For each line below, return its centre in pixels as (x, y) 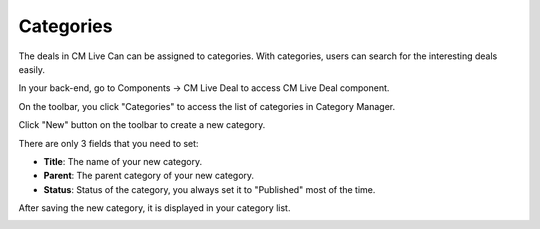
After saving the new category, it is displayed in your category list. (154, 208)
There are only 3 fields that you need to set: (108, 143)
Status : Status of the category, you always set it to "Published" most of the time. (209, 189)
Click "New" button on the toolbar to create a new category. (142, 125)
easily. (31, 69)
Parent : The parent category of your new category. (149, 176)
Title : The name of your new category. (123, 161)
